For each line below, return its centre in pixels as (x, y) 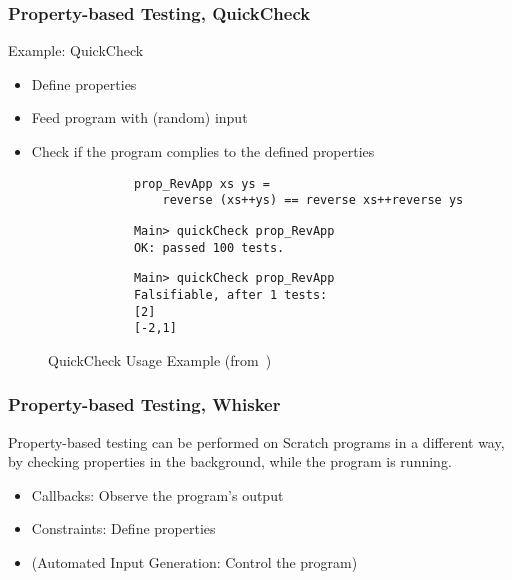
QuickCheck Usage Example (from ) (160, 359)
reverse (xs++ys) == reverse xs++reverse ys (313, 200)
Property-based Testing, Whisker (144, 404)
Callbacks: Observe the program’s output (157, 494)
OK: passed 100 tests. (209, 247)
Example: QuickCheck (76, 50)
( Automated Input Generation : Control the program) (194, 562)
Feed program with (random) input (139, 117)
